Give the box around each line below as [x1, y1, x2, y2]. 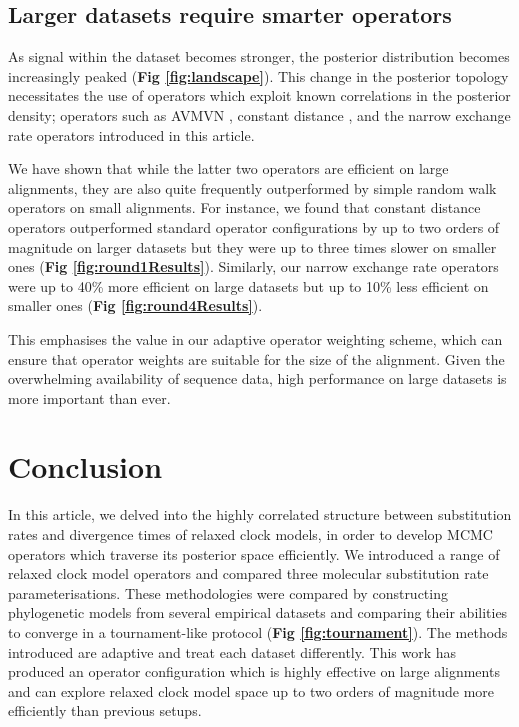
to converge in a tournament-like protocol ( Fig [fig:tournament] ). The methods [8, 621, 508, 642]
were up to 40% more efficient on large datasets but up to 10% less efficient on [8, 275, 489, 296]
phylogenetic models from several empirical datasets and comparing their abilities [8, 602, 508, 623]
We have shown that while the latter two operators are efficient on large [8, 158, 449, 179]
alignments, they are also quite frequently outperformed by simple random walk [8, 177, 497, 198]
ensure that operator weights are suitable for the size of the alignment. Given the [8, 348, 505, 369]
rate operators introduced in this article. [8, 124, 255, 145]
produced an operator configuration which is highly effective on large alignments [8, 661, 500, 682]
